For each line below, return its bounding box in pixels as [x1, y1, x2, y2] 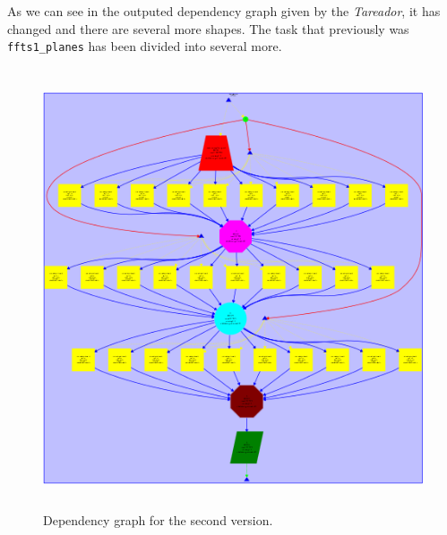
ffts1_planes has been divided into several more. [7, 37, 282, 55]
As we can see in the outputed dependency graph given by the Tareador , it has [7, 2, 441, 20]
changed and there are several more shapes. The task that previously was [7, 19, 409, 38]
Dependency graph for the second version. [43, 510, 273, 529]
